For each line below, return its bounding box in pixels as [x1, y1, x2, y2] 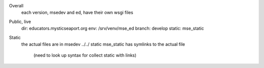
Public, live [9, 19, 31, 24]
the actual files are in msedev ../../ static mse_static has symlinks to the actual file [21, 41, 185, 47]
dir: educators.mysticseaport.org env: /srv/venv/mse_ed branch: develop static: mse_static [21, 25, 204, 31]
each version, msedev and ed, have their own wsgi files [21, 10, 133, 16]
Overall [9, 3, 24, 8]
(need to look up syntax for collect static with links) [33, 52, 137, 58]
